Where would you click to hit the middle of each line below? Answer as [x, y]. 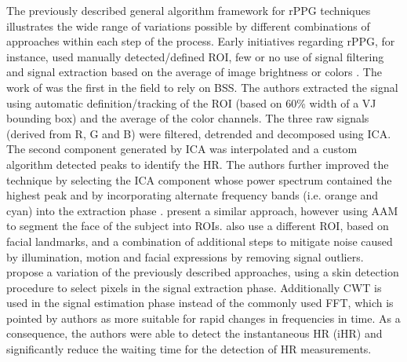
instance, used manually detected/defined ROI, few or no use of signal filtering [195, 56]
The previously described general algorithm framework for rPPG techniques [189, 10]
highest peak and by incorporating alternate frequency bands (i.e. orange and [193, 195]
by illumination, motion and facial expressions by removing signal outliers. [185, 256]
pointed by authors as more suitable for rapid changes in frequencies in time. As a [203, 318]
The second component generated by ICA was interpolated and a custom [182, 149]
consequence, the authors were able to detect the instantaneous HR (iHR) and [194, 333]
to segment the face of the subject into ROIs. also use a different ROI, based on [198, 226]
